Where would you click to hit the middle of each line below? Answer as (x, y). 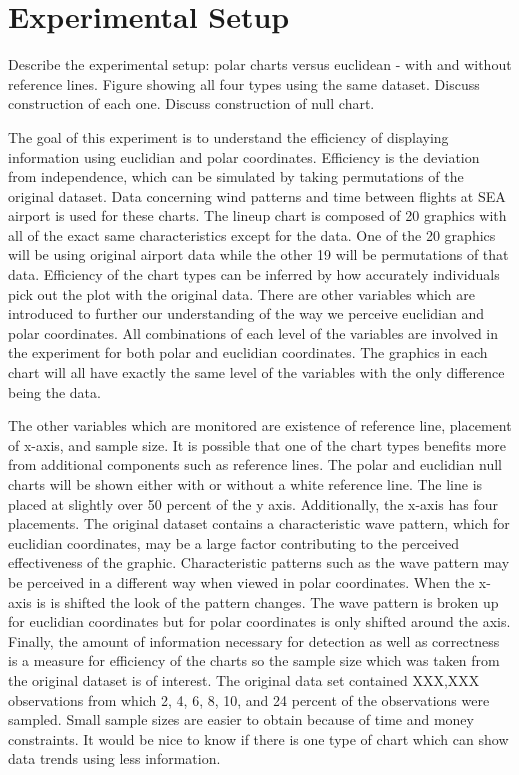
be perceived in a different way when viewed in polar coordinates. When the (241, 581)
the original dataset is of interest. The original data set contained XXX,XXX (244, 679)
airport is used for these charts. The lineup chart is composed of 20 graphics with (257, 215)
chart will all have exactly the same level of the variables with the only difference (256, 372)
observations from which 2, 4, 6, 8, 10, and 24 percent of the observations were (249, 699)
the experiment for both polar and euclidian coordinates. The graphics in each (248, 352)
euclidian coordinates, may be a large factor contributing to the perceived (234, 542)
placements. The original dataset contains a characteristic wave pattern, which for (259, 523)
